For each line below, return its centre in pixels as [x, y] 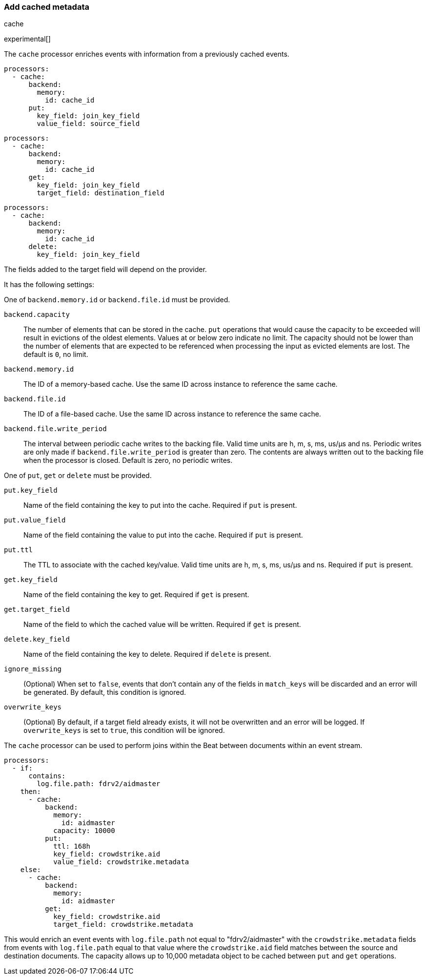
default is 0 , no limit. [56, 354]
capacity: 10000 [84, 831]
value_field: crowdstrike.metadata [121, 862]
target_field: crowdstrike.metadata [123, 925]
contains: [47, 776]
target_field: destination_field [101, 193]
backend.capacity [37, 315]
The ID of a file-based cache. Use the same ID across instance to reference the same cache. [172, 414]
